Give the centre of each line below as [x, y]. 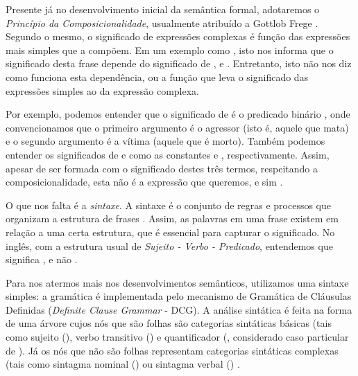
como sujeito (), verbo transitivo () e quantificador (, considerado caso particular [177, 337]
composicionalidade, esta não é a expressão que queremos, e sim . [144, 182]
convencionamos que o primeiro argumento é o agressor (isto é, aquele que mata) [177, 127]
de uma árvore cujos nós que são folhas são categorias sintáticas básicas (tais [169, 323]
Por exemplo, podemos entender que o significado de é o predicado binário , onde [178, 114]
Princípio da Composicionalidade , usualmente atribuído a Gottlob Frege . [162, 23]
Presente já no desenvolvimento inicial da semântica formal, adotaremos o [163, 9]
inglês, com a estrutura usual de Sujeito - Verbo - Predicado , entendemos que [169, 245]
